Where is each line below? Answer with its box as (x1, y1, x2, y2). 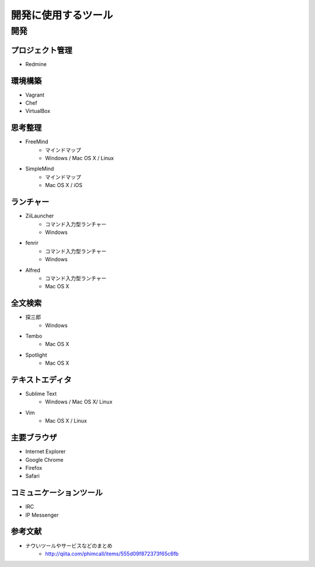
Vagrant (25, 91, 45, 98)
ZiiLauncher (25, 212, 54, 219)
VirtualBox (25, 108, 51, 115)
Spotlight (25, 351, 47, 358)
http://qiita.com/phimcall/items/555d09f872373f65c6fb (45, 550, 179, 557)
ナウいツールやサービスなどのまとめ (25, 542, 113, 549)
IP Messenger (25, 511, 59, 518)
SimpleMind (25, 165, 54, 172)
